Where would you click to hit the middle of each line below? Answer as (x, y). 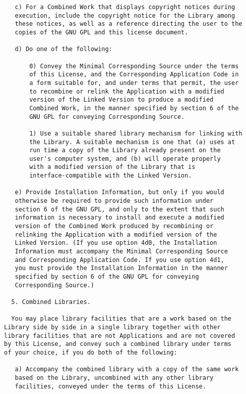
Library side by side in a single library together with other (112, 327)
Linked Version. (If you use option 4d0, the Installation (116, 243)
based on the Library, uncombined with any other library (114, 378)
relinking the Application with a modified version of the (116, 234)
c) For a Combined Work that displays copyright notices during (125, 7)
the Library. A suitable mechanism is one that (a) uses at (132, 142)
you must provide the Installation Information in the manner (121, 268)
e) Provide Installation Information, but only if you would (119, 192)
